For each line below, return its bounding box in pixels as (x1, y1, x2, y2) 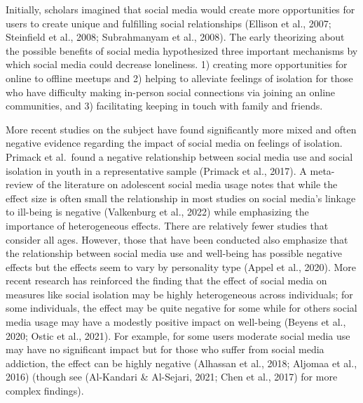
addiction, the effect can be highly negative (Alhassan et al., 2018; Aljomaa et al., (6, 355, 357, 370)
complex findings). (6, 383, 84, 398)
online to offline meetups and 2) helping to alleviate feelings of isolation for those (6, 70, 353, 85)
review (6, 177, 34, 192)
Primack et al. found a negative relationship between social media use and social (6, 149, 353, 164)
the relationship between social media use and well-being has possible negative (6, 246, 342, 260)
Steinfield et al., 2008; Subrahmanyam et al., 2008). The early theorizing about (6, 29, 345, 44)
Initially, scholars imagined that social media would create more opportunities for (6, 2, 355, 16)
